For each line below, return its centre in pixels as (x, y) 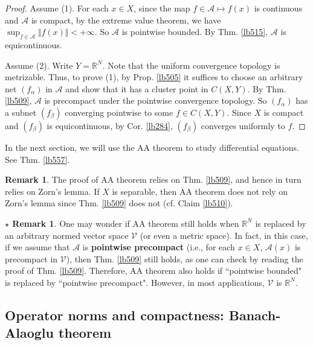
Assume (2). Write (39, 65)
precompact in (31, 258)
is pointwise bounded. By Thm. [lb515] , (195, 32)
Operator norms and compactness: (115, 315)
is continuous (278, 8)
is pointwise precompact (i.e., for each (159, 247)
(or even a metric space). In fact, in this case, (224, 235)
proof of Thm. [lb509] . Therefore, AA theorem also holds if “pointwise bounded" (153, 271)
